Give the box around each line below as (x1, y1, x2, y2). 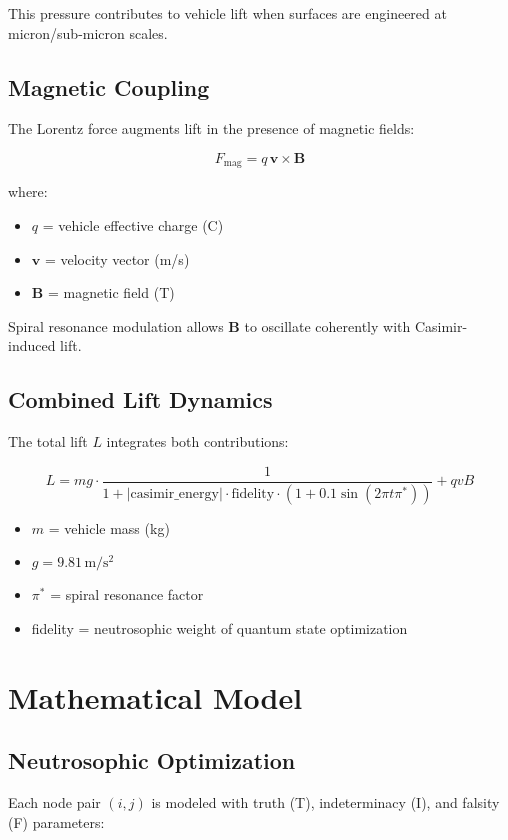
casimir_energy (130, 486, 219, 501)
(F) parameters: (8, 811, 105, 832)
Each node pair (8, 792, 101, 813)
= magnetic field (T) (47, 282, 175, 303)
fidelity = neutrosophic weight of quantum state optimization (31, 617, 408, 638)
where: (8, 181, 48, 202)
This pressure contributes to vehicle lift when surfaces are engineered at (8, 3, 447, 23)
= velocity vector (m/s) (44, 248, 190, 269)
